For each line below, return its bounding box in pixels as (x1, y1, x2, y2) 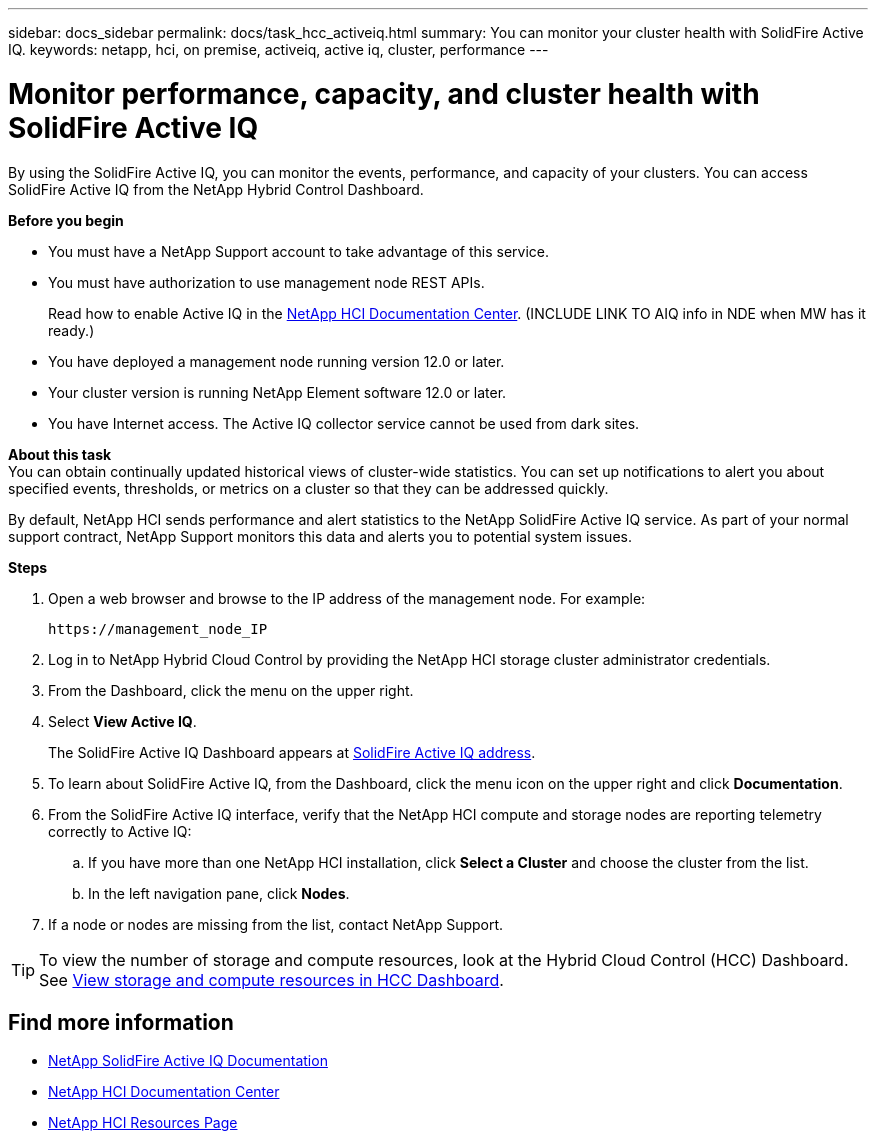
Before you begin (8, 211, 124, 229)
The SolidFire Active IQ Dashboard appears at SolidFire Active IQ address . (48, 743, 536, 761)
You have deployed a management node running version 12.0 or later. (48, 352, 505, 370)
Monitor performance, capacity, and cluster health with (8, 76, 760, 111)
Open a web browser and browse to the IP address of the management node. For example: (48, 589, 646, 607)
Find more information (8, 1009, 234, 1035)
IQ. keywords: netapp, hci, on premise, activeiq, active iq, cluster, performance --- (8, 41, 549, 58)
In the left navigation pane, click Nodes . (88, 884, 350, 902)
